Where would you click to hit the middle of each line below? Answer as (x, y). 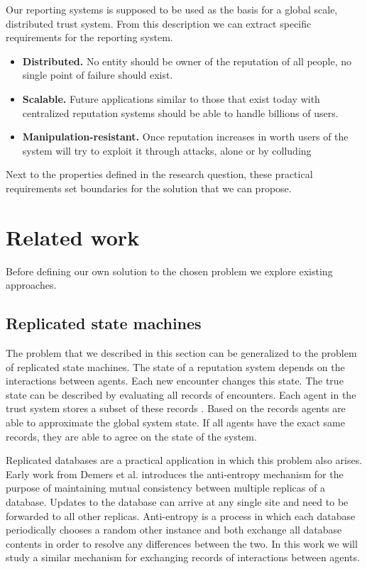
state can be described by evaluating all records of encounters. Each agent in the (181, 394)
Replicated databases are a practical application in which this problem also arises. (184, 460)
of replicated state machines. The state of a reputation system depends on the (175, 366)
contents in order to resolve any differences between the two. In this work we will (182, 543)
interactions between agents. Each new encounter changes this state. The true (175, 381)
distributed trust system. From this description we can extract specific (159, 23)
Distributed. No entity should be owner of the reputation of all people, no (187, 61)
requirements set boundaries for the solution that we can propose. (149, 188)
